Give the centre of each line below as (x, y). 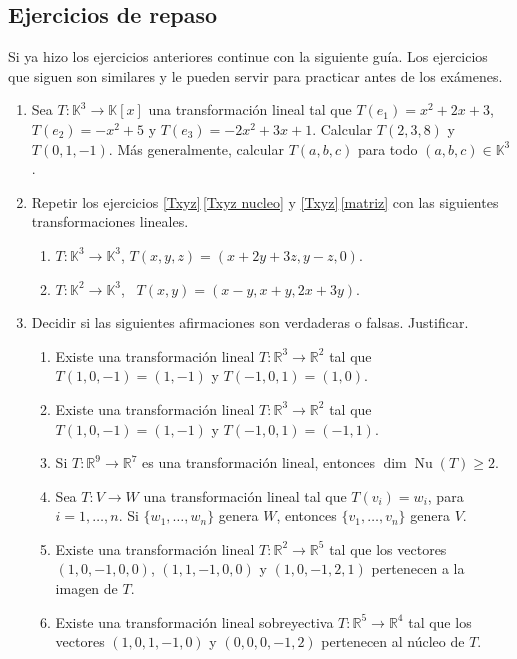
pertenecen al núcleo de (393, 641)
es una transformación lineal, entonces (258, 462)
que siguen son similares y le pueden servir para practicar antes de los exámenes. (255, 75)
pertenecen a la (418, 568)
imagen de (86, 588)
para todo (387, 148)
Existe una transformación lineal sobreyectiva (194, 621)
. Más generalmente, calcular (196, 148)
